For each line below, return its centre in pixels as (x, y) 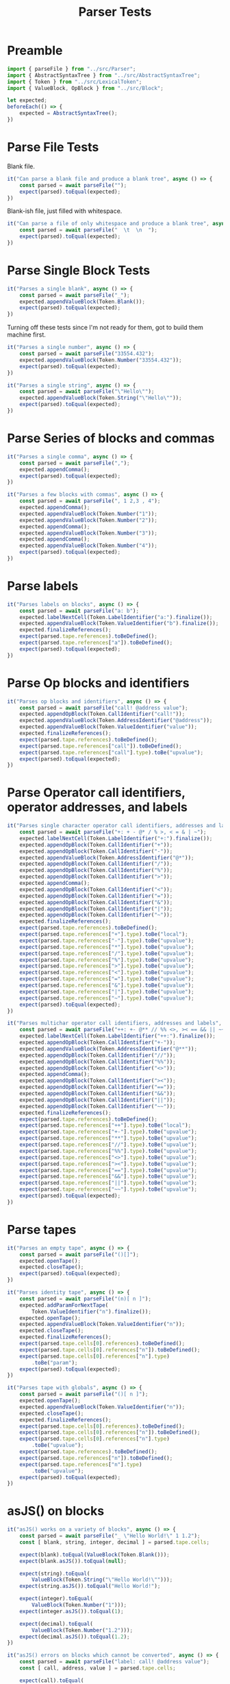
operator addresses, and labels (98, 807)
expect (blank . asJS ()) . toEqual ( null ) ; (73, 1561)
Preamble (35, 50)
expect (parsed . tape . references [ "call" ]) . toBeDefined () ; (101, 746)
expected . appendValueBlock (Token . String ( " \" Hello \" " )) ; (101, 398)
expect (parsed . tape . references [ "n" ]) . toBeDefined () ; (96, 1458)
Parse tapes (42, 1230)
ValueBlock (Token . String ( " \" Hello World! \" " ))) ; (102, 1580)
